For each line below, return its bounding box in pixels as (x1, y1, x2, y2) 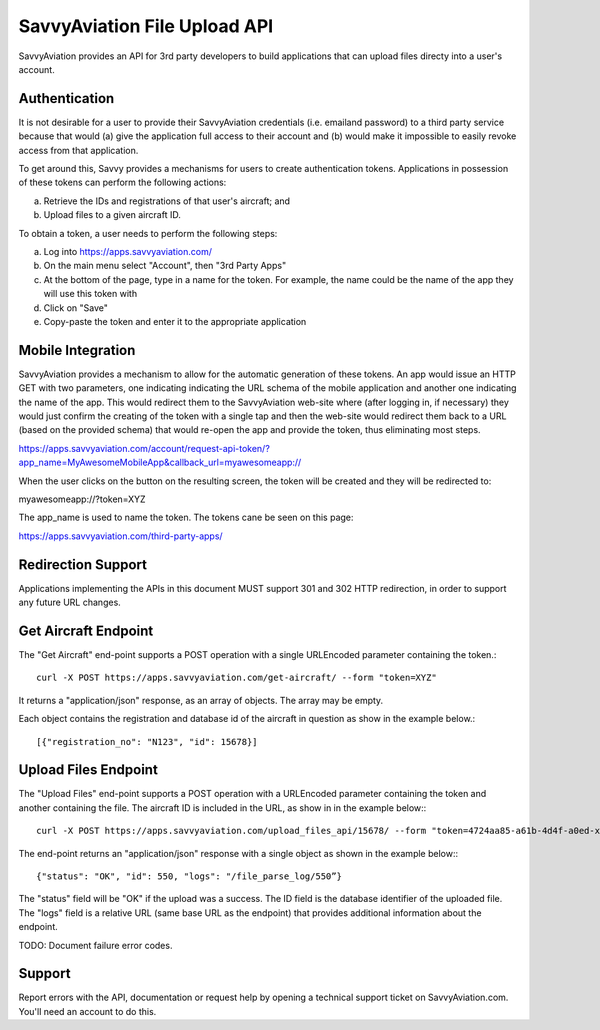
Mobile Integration (18, 341, 136, 359)
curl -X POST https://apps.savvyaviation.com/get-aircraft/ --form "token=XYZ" (36, 672, 437, 684)
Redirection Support (18, 556, 148, 573)
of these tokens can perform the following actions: (18, 176, 227, 189)
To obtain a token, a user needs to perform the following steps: (18, 227, 278, 239)
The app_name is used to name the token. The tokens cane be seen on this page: (18, 511, 354, 524)
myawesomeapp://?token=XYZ (18, 493, 146, 505)
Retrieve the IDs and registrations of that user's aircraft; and (43, 195, 290, 207)
